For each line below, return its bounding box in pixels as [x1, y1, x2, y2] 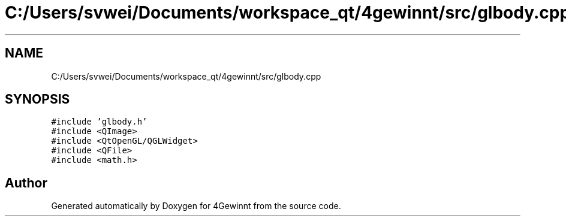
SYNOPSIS [5, 92, 70, 107]
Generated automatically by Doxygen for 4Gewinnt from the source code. [51, 201, 341, 211]
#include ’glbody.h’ [51, 117, 147, 127]
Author [5, 175, 47, 190]
